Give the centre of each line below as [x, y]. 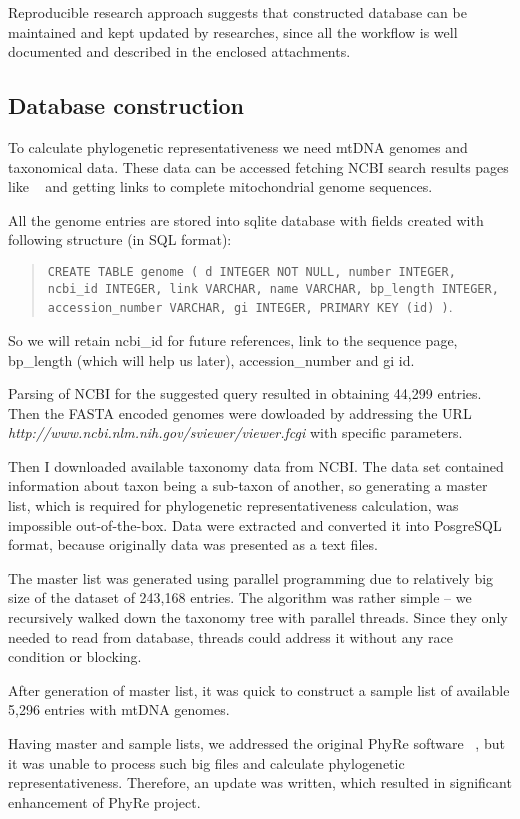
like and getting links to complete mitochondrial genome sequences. [220, 186]
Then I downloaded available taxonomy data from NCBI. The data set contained [256, 465]
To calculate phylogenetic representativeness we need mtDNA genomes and [238, 146]
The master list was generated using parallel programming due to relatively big [251, 577]
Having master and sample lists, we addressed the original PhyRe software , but [256, 743]
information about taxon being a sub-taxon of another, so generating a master [248, 485]
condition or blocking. [75, 656]
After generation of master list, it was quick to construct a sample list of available [259, 689]
